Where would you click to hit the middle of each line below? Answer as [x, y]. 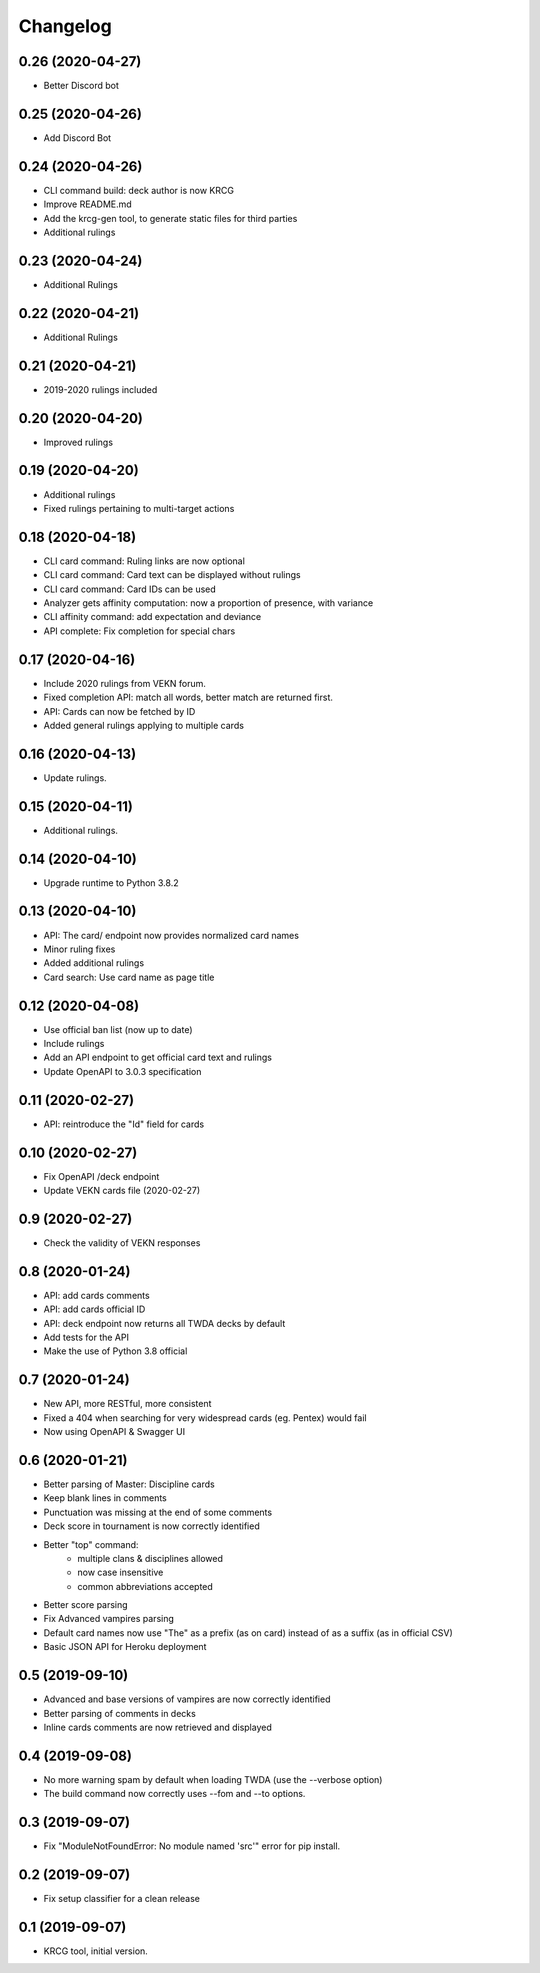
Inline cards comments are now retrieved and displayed [157, 1727]
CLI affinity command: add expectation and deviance [152, 617]
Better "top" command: [91, 1544]
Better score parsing [86, 1605]
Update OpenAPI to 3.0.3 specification [122, 1071]
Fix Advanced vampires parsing [109, 1619]
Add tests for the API [86, 1337]
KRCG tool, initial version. [96, 1951]
